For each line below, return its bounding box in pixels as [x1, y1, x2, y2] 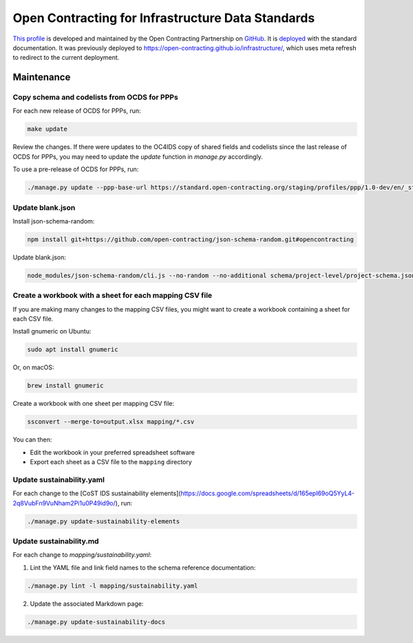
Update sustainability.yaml [12, 475, 105, 484]
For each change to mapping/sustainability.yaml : [12, 551, 152, 559]
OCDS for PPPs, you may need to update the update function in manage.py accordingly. [12, 152, 263, 161]
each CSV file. [12, 315, 54, 323]
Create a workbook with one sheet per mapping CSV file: [12, 400, 175, 408]
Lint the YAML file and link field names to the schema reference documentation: [30, 563, 256, 571]
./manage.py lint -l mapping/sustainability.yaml [27, 582, 198, 589]
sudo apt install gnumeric [27, 346, 118, 353]
